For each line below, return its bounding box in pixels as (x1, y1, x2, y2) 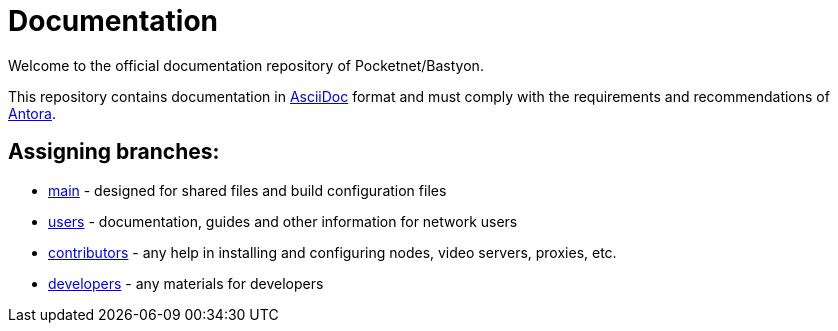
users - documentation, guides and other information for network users (48, 212, 518, 230)
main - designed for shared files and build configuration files (48, 181, 447, 199)
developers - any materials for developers (48, 274, 324, 292)
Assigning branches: (8, 139, 220, 165)
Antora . (8, 104, 56, 122)
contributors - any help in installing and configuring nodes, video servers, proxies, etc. (48, 243, 617, 261)
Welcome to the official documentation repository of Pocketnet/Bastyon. (8, 56, 484, 74)
